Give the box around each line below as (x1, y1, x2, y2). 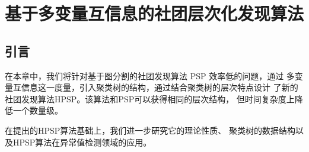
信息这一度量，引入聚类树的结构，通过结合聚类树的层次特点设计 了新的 (21, 81, 298, 93)
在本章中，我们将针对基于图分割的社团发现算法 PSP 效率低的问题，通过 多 (5, 69, 295, 82)
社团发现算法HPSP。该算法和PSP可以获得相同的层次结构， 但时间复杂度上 (5, 92, 295, 105)
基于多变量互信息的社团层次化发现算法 (5, 1, 304, 25)
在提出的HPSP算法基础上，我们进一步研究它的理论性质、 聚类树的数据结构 (5, 124, 296, 136)
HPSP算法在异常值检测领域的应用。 (12, 135, 152, 148)
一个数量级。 (12, 104, 63, 117)
